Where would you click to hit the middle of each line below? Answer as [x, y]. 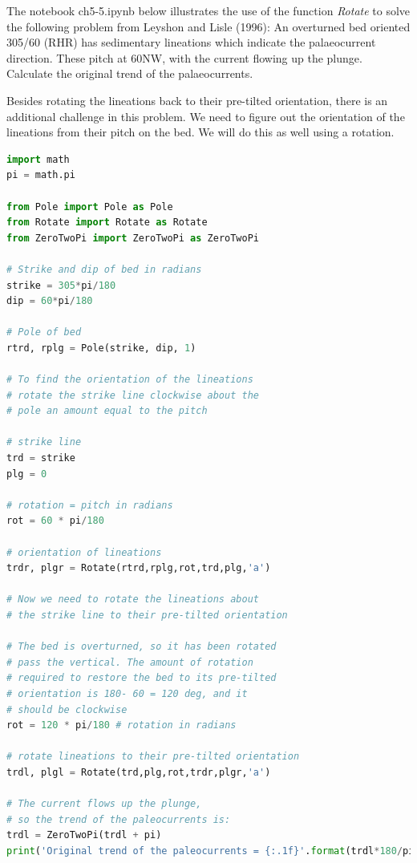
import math [38, 159]
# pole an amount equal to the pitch [107, 411]
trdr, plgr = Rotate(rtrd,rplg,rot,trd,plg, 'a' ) [139, 568]
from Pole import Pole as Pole [90, 207]
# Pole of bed [44, 332]
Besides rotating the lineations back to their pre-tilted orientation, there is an [197, 100]
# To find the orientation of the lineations [130, 380]
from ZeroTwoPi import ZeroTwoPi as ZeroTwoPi [133, 238]
